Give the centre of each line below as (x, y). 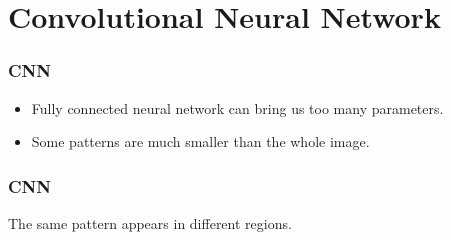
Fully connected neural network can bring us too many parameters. (237, 107)
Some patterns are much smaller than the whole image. (200, 141)
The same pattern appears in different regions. (150, 223)
